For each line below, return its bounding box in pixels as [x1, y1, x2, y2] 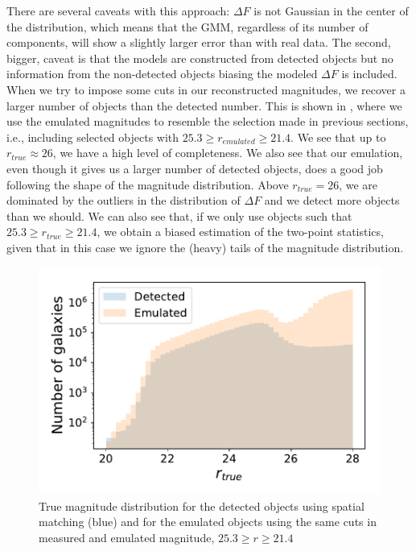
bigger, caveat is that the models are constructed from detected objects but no [6, 49, 393, 66]
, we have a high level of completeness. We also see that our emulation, [52, 144, 403, 161]
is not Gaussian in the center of [253, 2, 409, 19]
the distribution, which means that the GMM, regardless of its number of [6, 18, 369, 35]
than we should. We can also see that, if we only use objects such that [6, 207, 352, 224]
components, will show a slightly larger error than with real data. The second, [6, 34, 391, 51]
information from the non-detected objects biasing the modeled [6, 65, 318, 82]
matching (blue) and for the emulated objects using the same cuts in [39, 513, 377, 530]
